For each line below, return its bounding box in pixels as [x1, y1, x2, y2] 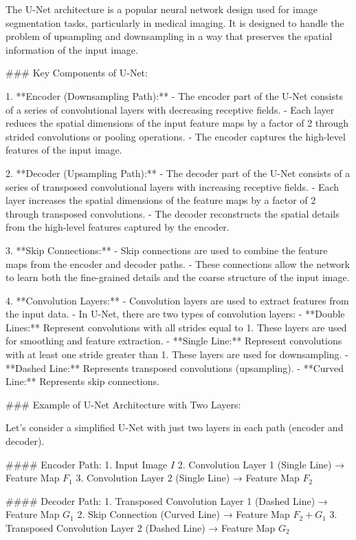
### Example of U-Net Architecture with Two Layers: [5, 397, 241, 411]
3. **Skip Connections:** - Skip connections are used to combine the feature [5, 242, 328, 257]
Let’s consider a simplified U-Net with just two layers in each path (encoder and [5, 420, 344, 435]
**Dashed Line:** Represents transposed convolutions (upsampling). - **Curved [5, 360, 344, 375]
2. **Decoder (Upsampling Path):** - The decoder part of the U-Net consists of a [5, 165, 351, 180]
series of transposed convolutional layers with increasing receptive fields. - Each [5, 179, 340, 194]
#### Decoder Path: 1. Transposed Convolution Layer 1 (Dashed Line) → [5, 493, 328, 508]
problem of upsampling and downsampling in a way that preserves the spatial [5, 29, 333, 43]
